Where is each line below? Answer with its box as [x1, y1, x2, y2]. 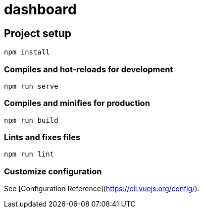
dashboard [4, 1, 77, 18]
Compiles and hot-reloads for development [4, 64, 173, 74]
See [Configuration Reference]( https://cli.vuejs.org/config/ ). [4, 184, 200, 193]
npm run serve [4, 82, 58, 90]
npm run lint [4, 150, 54, 159]
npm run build [4, 116, 58, 124]
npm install [4, 48, 50, 56]
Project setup [4, 27, 72, 40]
